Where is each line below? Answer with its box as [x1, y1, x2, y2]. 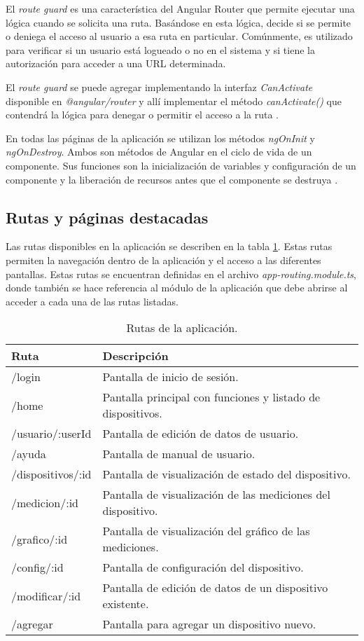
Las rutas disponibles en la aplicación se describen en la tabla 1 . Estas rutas [6, 239, 332, 254]
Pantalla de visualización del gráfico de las [102, 523, 310, 539]
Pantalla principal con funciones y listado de [102, 389, 321, 406]
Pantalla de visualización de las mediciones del [102, 486, 330, 503]
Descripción [102, 347, 169, 364]
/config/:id [11, 559, 64, 576]
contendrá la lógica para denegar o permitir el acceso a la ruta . [6, 107, 279, 122]
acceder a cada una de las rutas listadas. [6, 294, 178, 308]
